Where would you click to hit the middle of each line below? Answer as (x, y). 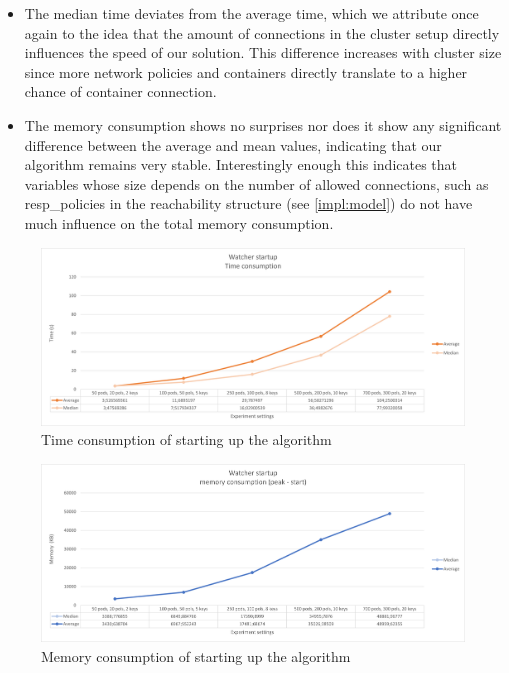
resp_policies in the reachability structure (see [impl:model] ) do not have (248, 203)
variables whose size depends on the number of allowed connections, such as (256, 183)
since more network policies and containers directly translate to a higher (246, 71)
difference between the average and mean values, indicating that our (233, 144)
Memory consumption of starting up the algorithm (196, 655)
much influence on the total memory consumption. (179, 222)
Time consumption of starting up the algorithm (186, 439)
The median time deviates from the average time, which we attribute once (251, 13)
